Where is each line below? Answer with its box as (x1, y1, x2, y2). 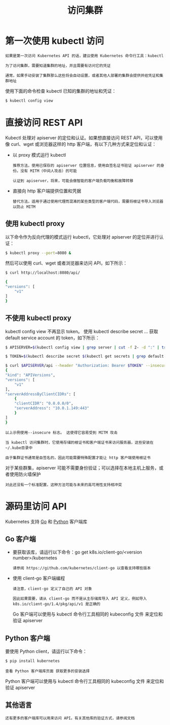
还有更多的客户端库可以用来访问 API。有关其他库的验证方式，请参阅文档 (5, 715, 135, 720)
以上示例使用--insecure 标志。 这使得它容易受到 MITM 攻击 (5, 430, 118, 435)
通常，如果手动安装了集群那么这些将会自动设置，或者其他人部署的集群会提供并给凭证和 (5, 73, 160, 78)
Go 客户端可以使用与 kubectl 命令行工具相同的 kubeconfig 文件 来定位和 (12, 611, 163, 617)
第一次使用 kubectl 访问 (5, 35, 104, 47)
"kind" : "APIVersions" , (5, 372, 56, 378)
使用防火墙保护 (9, 471, 41, 477)
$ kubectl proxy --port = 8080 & (5, 250, 71, 255)
